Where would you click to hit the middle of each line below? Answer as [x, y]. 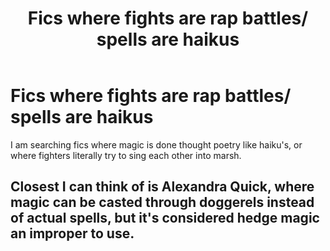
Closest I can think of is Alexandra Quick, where [162, 187]
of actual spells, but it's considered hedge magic [165, 218]
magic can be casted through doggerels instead [162, 202]
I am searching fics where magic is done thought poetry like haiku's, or [156, 144]
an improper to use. [72, 233]
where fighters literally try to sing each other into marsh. [126, 155]
